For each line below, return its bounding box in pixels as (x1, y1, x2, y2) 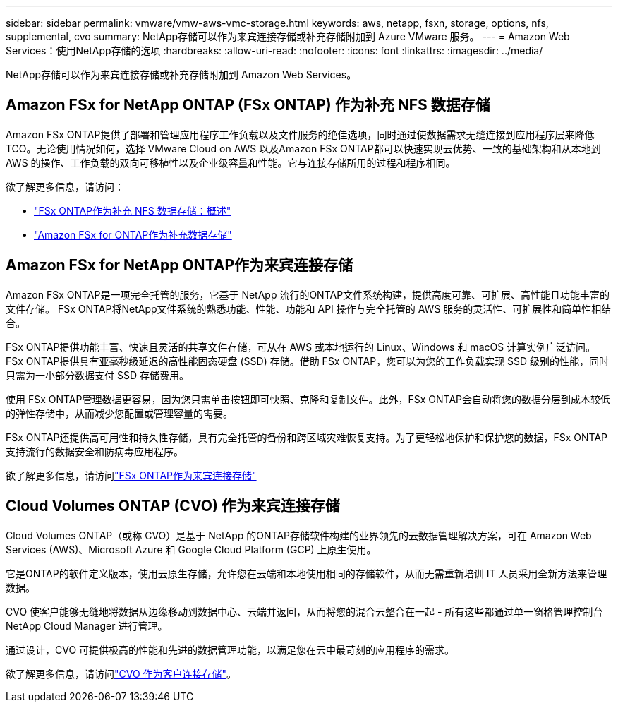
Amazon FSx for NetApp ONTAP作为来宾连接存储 (6, 256, 353, 275)
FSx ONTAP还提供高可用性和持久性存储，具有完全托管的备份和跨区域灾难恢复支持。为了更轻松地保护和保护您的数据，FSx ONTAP (6, 431, 608, 443)
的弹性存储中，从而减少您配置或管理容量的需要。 (6, 407, 233, 419)
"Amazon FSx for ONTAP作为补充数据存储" (34, 228, 232, 241)
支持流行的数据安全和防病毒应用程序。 (6, 445, 183, 457)
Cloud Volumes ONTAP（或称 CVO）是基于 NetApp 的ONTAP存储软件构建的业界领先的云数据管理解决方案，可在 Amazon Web (6, 529, 592, 541)
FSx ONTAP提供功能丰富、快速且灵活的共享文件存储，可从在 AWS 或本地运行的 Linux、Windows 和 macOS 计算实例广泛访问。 (6, 340, 596, 353)
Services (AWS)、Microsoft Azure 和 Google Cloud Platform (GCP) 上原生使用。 (6, 543, 377, 556)
